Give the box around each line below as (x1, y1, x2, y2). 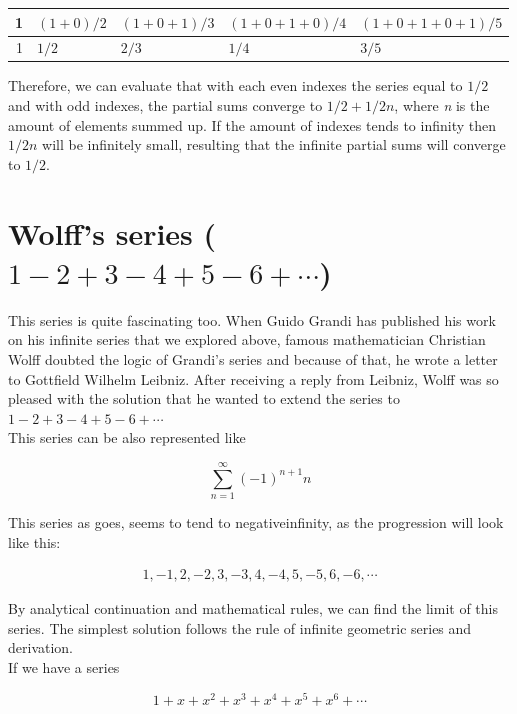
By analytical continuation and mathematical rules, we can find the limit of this (8, 598, 499, 619)
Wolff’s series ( (8, 212, 217, 253)
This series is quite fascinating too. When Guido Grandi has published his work (8, 309, 496, 330)
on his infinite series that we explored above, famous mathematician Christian (8, 329, 486, 350)
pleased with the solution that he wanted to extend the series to (8, 388, 400, 409)
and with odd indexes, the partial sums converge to (8, 95, 323, 116)
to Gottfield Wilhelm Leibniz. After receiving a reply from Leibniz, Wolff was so (8, 368, 499, 389)
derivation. (8, 637, 74, 658)
